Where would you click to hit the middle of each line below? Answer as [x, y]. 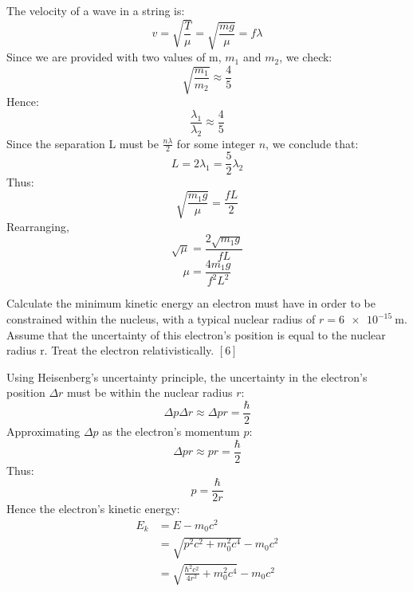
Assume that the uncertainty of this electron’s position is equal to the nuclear [196, 334]
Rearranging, [38, 226]
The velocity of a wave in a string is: [96, 10]
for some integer [216, 143]
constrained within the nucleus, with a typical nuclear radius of [161, 319]
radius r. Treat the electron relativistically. [110, 350]
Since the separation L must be [83, 143]
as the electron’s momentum [171, 431]
